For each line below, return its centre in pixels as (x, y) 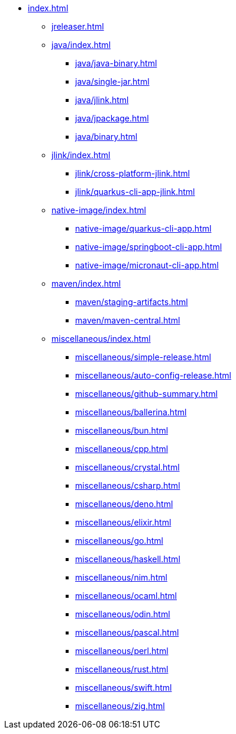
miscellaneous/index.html (101, 339)
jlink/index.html (81, 155)
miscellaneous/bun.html (122, 430)
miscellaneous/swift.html (124, 687)
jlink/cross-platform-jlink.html (132, 173)
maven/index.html (86, 283)
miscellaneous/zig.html (120, 706)
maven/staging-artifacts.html (132, 302)
